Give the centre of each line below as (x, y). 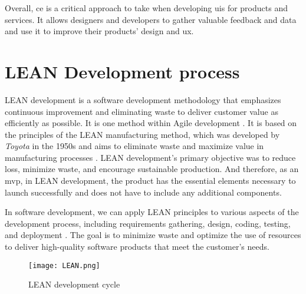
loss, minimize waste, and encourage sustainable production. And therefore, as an (152, 169)
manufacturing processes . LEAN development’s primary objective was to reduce (150, 157)
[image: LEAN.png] (64, 265)
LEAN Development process (122, 71)
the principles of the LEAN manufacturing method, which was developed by (142, 134)
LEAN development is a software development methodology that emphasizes (143, 99)
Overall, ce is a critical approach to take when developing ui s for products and (146, 8)
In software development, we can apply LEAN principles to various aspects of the (152, 212)
